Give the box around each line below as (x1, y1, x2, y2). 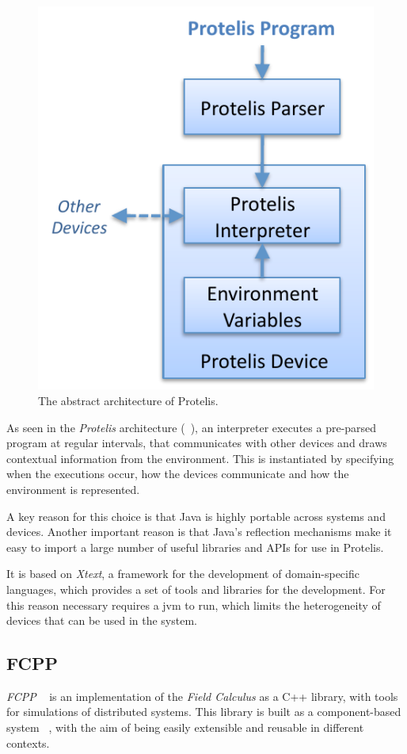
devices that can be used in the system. (6, 612, 197, 629)
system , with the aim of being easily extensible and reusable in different (6, 719, 364, 736)
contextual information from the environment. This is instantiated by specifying (6, 450, 394, 466)
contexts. (6, 734, 50, 751)
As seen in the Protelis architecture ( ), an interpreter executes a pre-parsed (6, 419, 377, 435)
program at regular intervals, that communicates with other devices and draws (6, 434, 387, 451)
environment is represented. (6, 480, 140, 497)
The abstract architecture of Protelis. (38, 392, 219, 408)
